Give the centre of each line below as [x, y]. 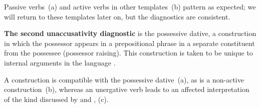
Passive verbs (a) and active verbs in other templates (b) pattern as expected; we [130, 6]
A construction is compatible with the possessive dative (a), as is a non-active [124, 79]
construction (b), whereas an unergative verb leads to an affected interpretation [127, 89]
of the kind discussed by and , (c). [56, 99]
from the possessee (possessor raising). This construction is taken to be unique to [128, 53]
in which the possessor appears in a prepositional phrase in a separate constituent [129, 43]
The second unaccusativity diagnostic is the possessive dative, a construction [130, 33]
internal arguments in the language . [60, 62]
